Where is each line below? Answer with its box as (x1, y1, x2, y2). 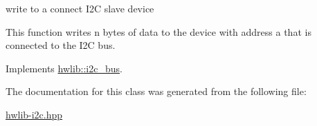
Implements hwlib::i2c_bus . (6, 61, 123, 75)
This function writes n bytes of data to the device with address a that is (6, 24, 311, 39)
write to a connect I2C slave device (6, 1, 154, 15)
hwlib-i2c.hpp (6, 107, 63, 121)
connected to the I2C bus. (6, 38, 116, 52)
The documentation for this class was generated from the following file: (6, 84, 307, 98)
